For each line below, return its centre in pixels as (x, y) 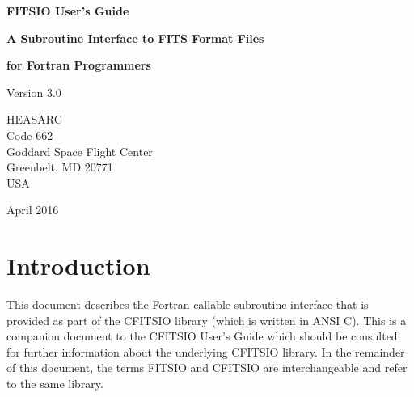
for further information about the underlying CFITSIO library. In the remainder (206, 351)
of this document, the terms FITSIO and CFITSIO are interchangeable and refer (207, 367)
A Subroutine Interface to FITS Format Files (135, 38)
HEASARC (34, 119)
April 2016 (33, 210)
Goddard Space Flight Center (80, 151)
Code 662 (30, 135)
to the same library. (55, 384)
